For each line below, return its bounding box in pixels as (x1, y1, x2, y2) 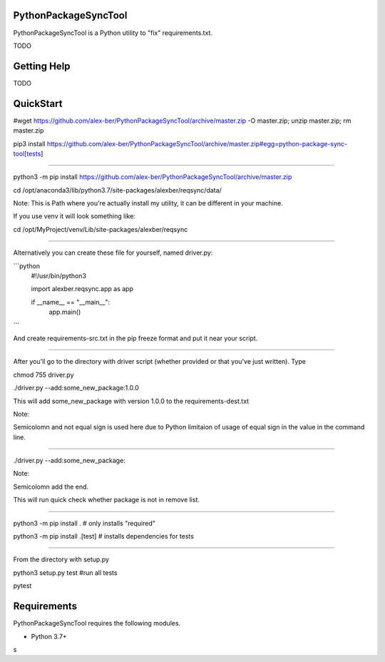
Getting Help (13, 60, 71, 72)
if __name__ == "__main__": (31, 297, 111, 306)
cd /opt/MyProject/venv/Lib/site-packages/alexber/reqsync (13, 225, 188, 233)
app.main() (48, 307, 81, 317)
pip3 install (13, 139, 46, 148)
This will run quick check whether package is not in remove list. (13, 496, 200, 504)
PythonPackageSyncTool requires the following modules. (13, 619, 181, 628)
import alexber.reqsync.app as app (31, 285, 134, 293)
